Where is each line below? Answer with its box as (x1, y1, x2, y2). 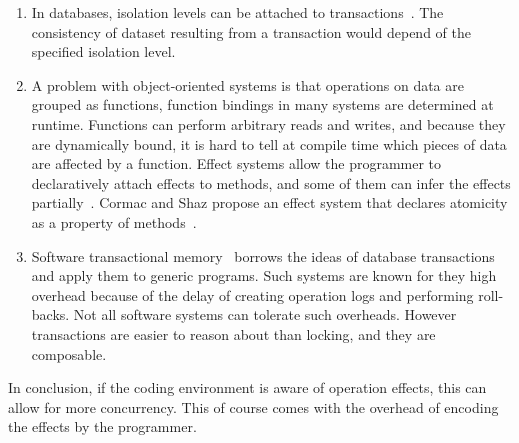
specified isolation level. (31, 41, 176, 62)
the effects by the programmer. (8, 416, 197, 437)
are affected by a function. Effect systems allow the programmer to (31, 153, 442, 174)
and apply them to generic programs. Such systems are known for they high (31, 265, 497, 286)
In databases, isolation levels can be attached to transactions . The (31, 2, 444, 22)
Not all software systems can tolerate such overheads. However (73, 304, 457, 325)
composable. (31, 343, 107, 364)
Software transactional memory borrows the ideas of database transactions (31, 245, 495, 266)
